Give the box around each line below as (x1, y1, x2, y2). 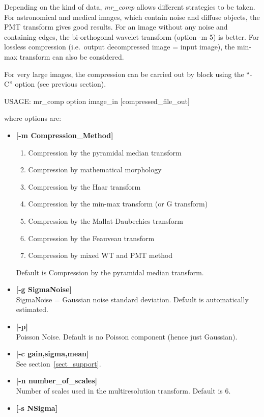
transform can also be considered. (19, 51, 124, 62)
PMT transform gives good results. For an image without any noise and (4, 21, 228, 32)
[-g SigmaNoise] (16, 284, 72, 295)
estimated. (16, 304, 48, 315)
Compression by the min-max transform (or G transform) (28, 198, 208, 209)
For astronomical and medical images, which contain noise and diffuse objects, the (4, 11, 260, 22)
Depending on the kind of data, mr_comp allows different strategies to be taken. (4, 2, 255, 12)
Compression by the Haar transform (28, 181, 141, 192)
